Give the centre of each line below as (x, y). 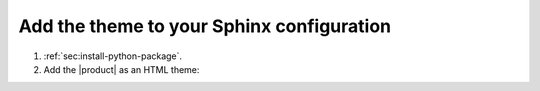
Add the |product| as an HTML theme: (121, 69)
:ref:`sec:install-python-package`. (113, 56)
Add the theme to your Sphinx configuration (205, 26)
